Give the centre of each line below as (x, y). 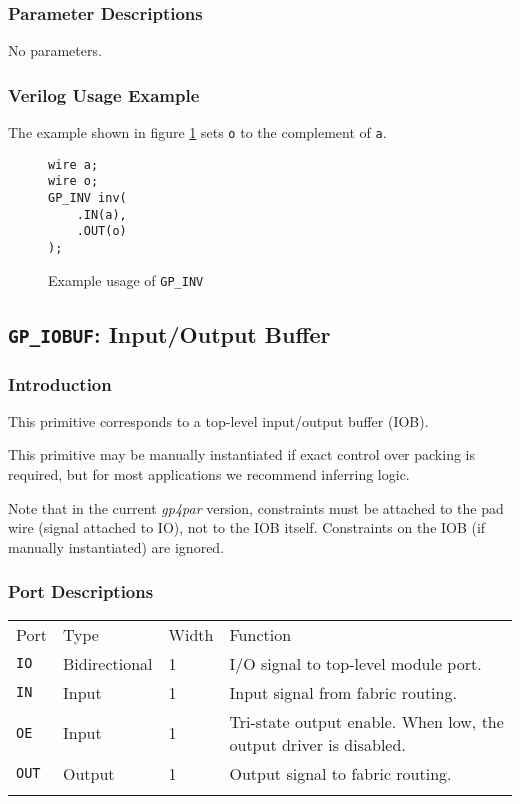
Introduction (60, 383)
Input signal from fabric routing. (343, 692)
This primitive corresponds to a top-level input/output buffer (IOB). (218, 420)
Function (260, 634)
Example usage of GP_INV (126, 279)
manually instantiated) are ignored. (116, 546)
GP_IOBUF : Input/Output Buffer (169, 333)
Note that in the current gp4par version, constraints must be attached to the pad (256, 507)
